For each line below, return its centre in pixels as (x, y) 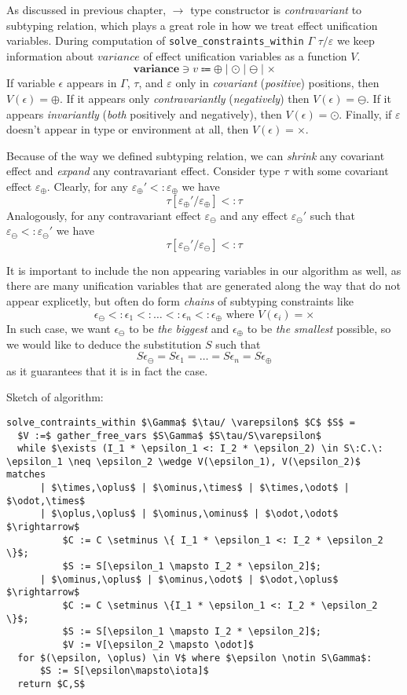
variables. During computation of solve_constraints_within (155, 40)
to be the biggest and (179, 329)
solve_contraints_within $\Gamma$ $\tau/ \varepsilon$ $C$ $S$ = (181, 422)
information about (50, 55)
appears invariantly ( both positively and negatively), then (144, 113)
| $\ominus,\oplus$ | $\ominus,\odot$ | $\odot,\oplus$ (189, 579)
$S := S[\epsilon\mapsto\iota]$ (124, 671)
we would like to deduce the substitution (104, 344)
